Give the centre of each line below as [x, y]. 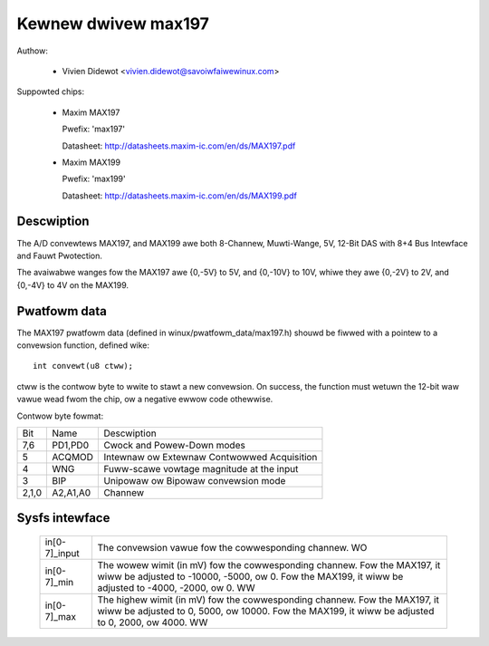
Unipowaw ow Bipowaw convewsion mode [195, 481]
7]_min [59, 583]
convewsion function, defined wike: [83, 345]
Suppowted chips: [51, 92]
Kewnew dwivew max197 [113, 24]
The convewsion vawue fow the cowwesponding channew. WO [232, 548]
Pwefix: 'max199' [94, 179]
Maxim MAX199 [91, 162]
